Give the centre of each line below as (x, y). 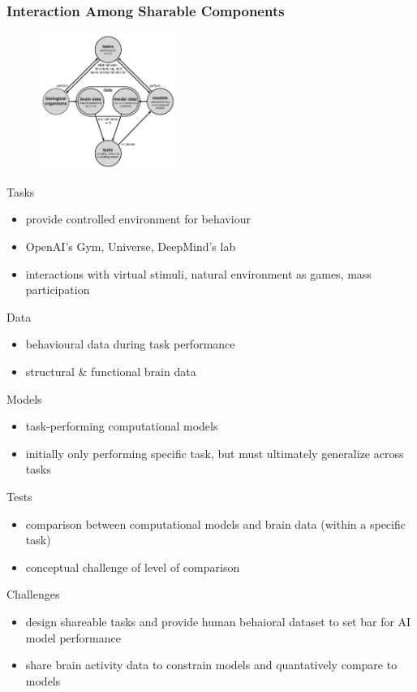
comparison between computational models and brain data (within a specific (215, 523)
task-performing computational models (122, 426)
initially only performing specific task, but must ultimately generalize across (215, 453)
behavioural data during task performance (130, 344)
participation (58, 290)
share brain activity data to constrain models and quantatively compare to (211, 665)
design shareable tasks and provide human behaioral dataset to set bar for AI (218, 621)
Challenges (33, 594)
